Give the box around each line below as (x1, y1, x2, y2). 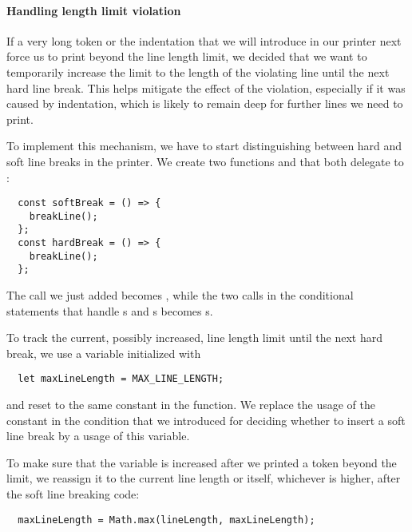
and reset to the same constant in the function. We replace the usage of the (6, 396, 375, 413)
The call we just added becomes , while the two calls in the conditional (6, 287, 354, 304)
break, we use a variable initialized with (6, 344, 201, 361)
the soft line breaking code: (6, 486, 140, 502)
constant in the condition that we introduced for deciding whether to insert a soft (6, 411, 406, 428)
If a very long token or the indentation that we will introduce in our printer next (6, 32, 402, 49)
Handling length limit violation (6, 2, 181, 18)
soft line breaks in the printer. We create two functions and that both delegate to (6, 153, 404, 169)
